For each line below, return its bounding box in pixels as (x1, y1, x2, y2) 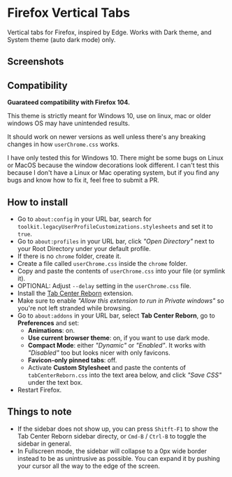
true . (17, 229, 33, 238)
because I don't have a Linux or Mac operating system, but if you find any (7, 169, 219, 177)
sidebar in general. (17, 439, 72, 448)
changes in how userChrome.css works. (7, 140, 120, 148)
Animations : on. (27, 326, 75, 334)
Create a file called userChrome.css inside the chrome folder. (17, 259, 187, 267)
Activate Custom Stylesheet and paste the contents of (27, 363, 187, 371)
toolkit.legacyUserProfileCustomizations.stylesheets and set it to (17, 222, 213, 230)
